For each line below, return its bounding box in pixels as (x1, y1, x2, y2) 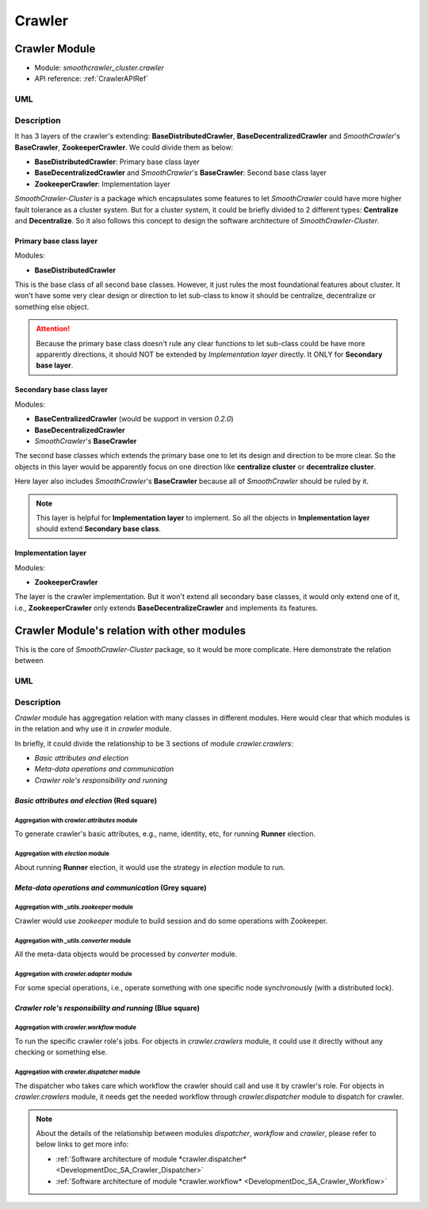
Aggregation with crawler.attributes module (14, 816, 138, 824)
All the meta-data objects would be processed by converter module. (14, 949, 238, 959)
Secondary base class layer (14, 385, 109, 395)
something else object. (14, 302, 90, 311)
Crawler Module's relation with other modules (14, 624, 246, 637)
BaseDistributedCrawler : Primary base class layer (34, 157, 200, 166)
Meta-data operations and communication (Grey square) (14, 883, 207, 892)
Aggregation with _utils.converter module (14, 936, 132, 944)
